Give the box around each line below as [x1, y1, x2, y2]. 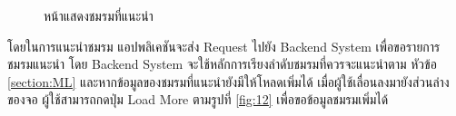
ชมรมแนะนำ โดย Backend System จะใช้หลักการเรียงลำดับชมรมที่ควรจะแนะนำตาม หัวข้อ [7, 54, 437, 73]
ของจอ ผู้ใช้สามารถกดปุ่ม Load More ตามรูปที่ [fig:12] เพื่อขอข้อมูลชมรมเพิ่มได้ [7, 90, 389, 109]
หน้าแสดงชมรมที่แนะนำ [44, 6, 154, 24]
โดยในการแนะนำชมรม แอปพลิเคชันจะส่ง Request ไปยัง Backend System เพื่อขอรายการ [7, 36, 441, 55]
